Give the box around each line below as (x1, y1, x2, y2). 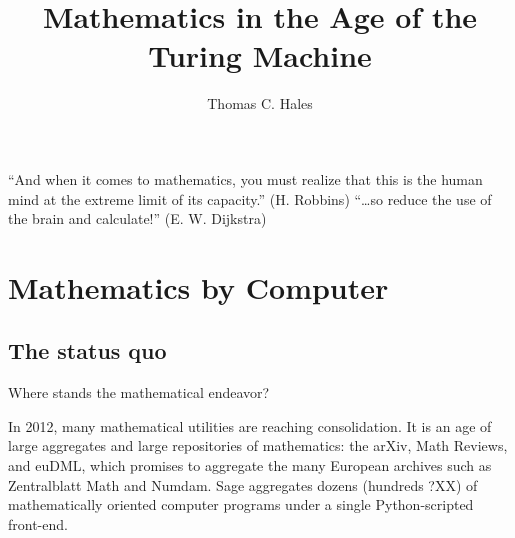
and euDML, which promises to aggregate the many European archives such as (8, 455, 492, 476)
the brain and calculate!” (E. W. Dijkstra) (8, 208, 267, 229)
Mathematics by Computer (8, 266, 389, 307)
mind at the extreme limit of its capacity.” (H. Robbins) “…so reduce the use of (8, 188, 492, 209)
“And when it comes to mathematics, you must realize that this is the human (8, 168, 483, 189)
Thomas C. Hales (207, 93, 313, 114)
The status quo (8, 335, 167, 366)
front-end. (8, 513, 68, 534)
